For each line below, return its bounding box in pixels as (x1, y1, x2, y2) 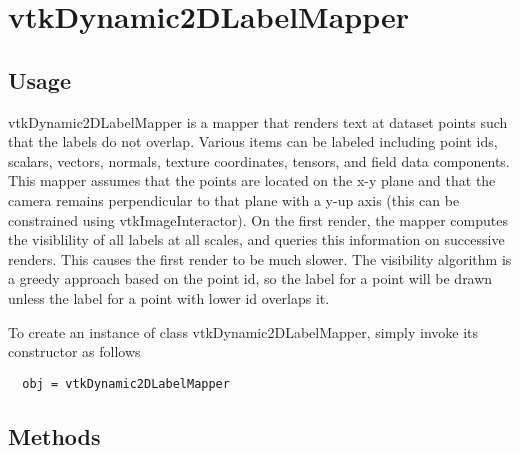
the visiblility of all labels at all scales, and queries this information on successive (8, 229, 505, 250)
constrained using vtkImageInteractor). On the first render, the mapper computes (8, 209, 508, 230)
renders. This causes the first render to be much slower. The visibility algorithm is (8, 248, 512, 269)
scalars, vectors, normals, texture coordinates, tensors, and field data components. (8, 150, 510, 171)
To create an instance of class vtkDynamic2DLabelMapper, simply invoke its (8, 321, 479, 342)
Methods (8, 420, 101, 451)
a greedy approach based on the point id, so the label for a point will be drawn (8, 268, 493, 289)
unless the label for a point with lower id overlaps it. (8, 287, 330, 308)
